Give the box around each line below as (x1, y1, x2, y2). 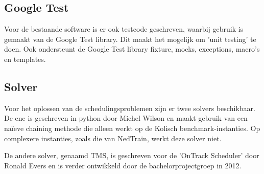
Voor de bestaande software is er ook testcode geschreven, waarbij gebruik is (4, 24, 244, 34)
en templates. (4, 53, 46, 64)
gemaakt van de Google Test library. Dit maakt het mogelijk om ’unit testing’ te (4, 33, 256, 44)
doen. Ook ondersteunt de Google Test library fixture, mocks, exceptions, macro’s (4, 43, 260, 54)
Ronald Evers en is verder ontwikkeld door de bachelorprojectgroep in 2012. (4, 160, 242, 170)
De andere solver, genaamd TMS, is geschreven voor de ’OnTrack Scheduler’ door (4, 150, 259, 161)
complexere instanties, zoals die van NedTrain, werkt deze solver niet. (4, 133, 222, 143)
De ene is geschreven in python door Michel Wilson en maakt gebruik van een (4, 113, 248, 123)
